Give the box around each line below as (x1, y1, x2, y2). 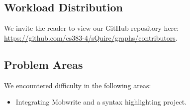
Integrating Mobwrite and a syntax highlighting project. (15, 97, 187, 107)
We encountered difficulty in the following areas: (4, 80, 151, 90)
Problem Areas (4, 56, 83, 72)
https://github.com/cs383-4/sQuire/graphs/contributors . (4, 32, 178, 43)
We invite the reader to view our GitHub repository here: (4, 23, 179, 33)
